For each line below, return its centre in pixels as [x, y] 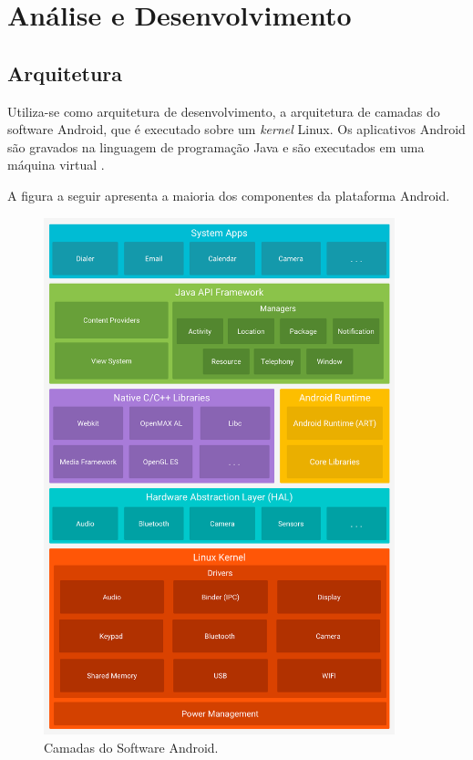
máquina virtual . [56, 165]
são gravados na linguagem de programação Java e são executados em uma [216, 146]
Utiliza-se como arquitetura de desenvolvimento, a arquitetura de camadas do [224, 111]
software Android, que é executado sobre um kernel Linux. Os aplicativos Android [236, 129]
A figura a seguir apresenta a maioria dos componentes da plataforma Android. [229, 195]
